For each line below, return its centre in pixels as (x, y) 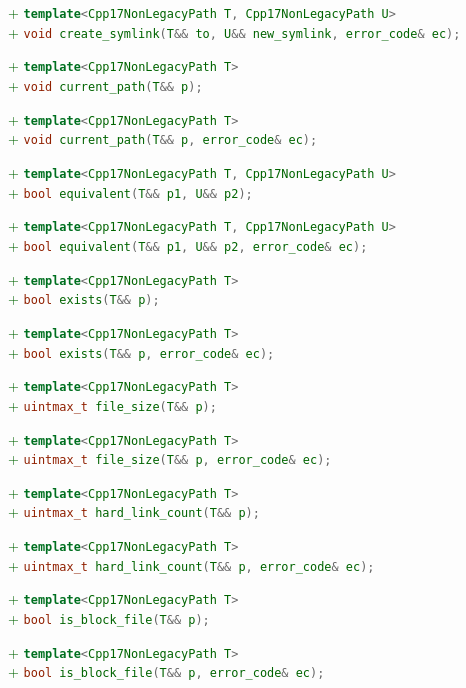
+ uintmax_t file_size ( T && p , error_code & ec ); (170, 458)
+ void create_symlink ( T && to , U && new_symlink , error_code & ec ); (234, 31)
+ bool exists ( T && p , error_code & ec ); (141, 351)
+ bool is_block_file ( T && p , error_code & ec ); (166, 671)
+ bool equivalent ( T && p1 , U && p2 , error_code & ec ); (188, 244)
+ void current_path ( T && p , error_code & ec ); (163, 138)
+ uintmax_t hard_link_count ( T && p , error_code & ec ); (191, 564)
